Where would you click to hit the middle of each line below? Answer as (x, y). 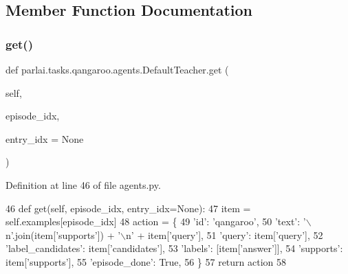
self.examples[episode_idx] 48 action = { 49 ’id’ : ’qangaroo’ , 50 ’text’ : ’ (156, 221)
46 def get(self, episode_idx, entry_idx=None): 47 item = (128, 208)
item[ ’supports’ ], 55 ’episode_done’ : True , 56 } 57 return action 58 (146, 261)
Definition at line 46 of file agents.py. (83, 184)
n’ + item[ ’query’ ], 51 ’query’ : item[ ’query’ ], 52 (225, 235)
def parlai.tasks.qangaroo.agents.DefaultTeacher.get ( (117, 69)
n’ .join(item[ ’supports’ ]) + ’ (63, 235)
